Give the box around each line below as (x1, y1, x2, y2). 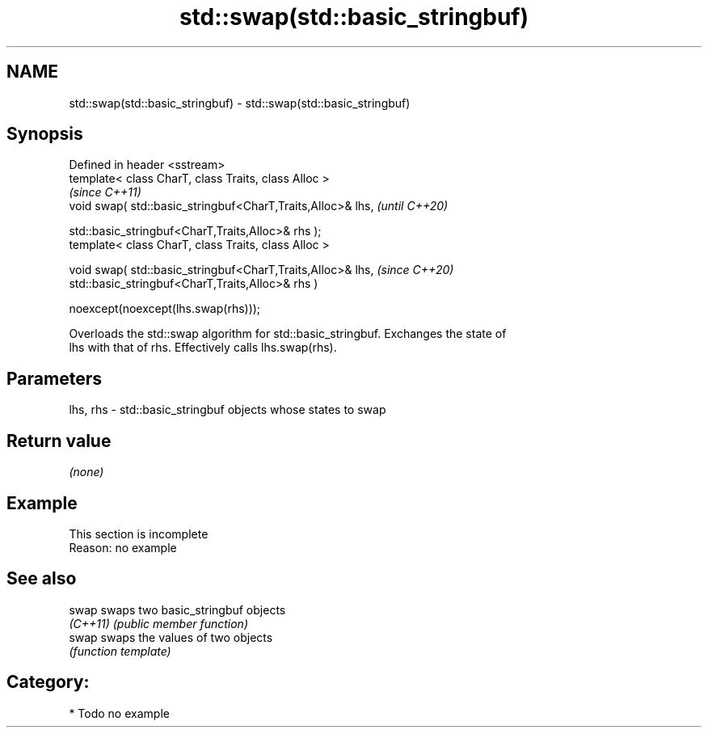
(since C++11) (69, 185, 141, 200)
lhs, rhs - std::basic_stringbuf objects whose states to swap (69, 403, 386, 417)
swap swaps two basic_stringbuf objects (69, 602, 286, 617)
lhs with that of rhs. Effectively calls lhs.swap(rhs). (69, 340, 337, 355)
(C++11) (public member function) (69, 616, 248, 631)
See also (6, 568, 77, 589)
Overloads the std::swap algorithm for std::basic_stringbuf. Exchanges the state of (69, 327, 507, 341)
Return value (6, 430, 112, 451)
